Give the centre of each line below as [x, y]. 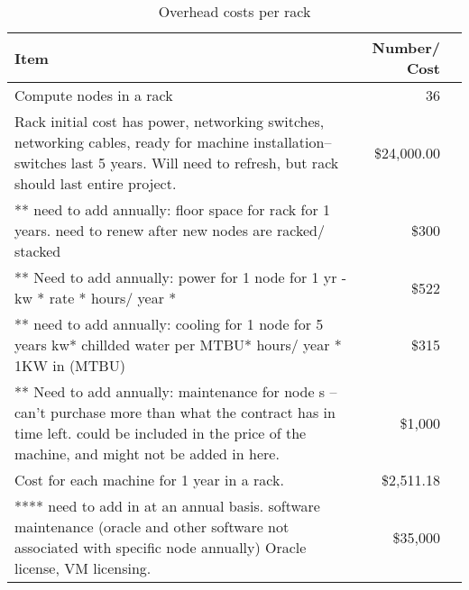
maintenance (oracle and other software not [152, 526]
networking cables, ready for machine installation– [173, 142]
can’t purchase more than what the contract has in [175, 412]
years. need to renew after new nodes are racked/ [170, 230]
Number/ [406, 47]
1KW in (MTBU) [70, 365]
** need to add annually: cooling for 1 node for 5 [169, 324]
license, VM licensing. [83, 568]
